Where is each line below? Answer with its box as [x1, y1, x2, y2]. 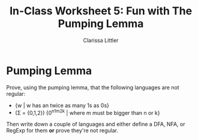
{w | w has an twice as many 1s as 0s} [14, 102, 109, 109]
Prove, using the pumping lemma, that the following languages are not [6, 84, 179, 91]
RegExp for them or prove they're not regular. [6, 127, 119, 134]
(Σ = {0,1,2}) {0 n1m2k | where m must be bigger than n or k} [14, 108, 160, 116]
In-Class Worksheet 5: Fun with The [9, 4, 193, 18]
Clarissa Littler [83, 36, 119, 44]
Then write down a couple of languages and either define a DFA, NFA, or [6, 121, 185, 128]
